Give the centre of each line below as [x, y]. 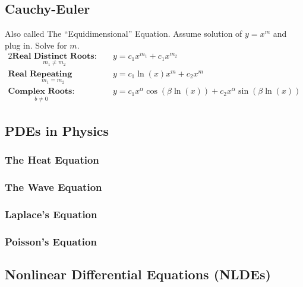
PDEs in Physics [57, 131]
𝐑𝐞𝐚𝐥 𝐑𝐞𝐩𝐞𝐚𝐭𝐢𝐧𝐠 [40, 74]
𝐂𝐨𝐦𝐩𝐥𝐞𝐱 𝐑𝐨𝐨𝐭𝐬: [41, 92]
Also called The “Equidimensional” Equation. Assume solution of [124, 34]
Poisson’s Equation [51, 241]
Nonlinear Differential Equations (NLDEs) [138, 274]
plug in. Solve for [36, 45]
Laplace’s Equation [51, 214]
